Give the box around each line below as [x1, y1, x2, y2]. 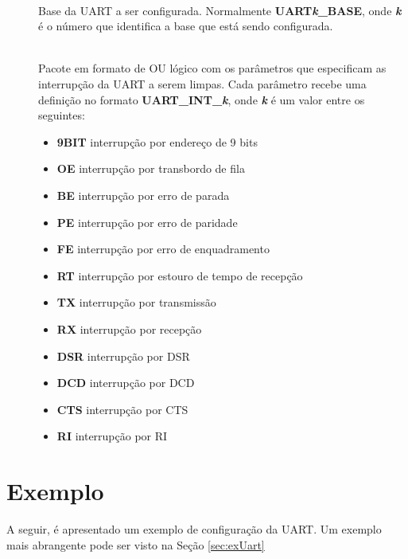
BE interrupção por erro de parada [56, 186, 230, 203]
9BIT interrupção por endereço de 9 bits [56, 133, 258, 150]
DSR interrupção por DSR [56, 347, 190, 364]
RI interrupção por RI [56, 428, 168, 444]
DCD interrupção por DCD [56, 374, 195, 391]
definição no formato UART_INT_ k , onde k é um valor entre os [38, 91, 365, 107]
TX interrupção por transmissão [56, 294, 216, 311]
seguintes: [38, 107, 85, 123]
